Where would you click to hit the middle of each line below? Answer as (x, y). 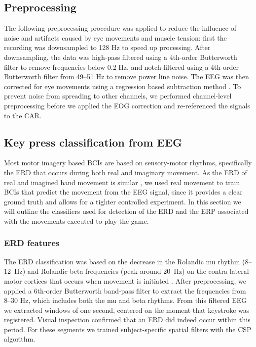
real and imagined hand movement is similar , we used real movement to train (122, 182)
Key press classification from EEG (93, 142)
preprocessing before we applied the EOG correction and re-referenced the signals (127, 105)
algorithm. (20, 339)
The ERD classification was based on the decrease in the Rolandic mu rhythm (122, 261)
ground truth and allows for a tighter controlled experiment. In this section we (123, 201)
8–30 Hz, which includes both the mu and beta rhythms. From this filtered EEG (126, 300)
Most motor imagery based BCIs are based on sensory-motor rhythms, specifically (128, 163)
